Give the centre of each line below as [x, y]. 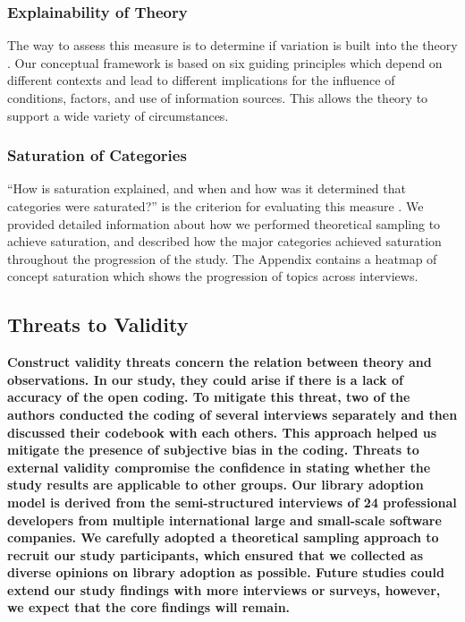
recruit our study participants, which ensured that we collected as [216, 554]
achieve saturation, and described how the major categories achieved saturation [224, 241]
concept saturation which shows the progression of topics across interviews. [213, 276]
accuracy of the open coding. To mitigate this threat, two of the [209, 397]
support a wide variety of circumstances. [118, 115]
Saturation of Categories [97, 155]
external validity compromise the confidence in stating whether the [219, 467]
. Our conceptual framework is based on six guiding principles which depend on [225, 62]
